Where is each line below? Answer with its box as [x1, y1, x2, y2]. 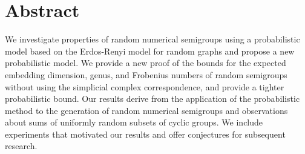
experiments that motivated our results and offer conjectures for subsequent [5, 127, 286, 140]
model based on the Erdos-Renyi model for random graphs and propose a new [5, 44, 295, 57]
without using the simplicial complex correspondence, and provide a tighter [5, 80, 284, 93]
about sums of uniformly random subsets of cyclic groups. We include [5, 116, 263, 129]
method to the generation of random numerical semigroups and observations [5, 104, 288, 116]
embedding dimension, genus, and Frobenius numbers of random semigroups [5, 68, 287, 81]
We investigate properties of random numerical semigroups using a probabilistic [5, 33, 300, 45]
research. [5, 139, 38, 152]
